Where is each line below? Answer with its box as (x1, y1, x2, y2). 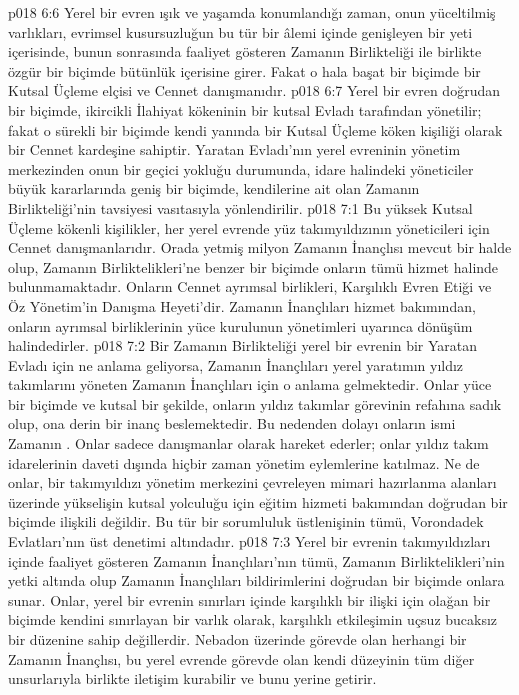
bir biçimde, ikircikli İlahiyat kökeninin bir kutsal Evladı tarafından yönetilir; (8, 99, 482, 120)
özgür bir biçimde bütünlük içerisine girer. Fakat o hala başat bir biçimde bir (8, 60, 481, 81)
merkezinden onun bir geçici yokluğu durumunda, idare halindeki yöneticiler (8, 158, 474, 179)
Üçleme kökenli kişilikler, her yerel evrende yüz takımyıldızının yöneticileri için (8, 217, 490, 238)
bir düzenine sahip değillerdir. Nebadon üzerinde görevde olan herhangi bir (8, 629, 467, 649)
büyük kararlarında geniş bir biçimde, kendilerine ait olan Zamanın (8, 178, 420, 199)
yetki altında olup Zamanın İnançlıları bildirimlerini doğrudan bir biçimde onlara (8, 570, 505, 591)
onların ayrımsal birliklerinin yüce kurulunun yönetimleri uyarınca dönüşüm (8, 315, 473, 336)
